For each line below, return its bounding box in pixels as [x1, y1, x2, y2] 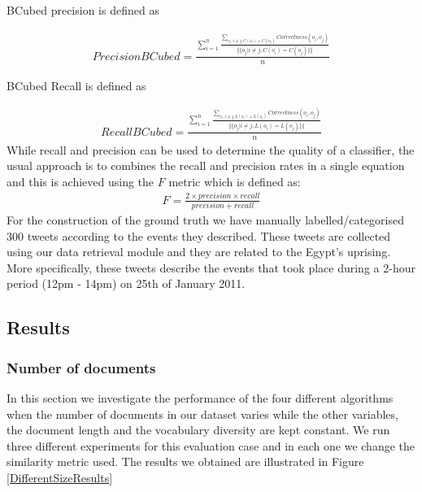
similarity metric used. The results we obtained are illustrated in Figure [7, 453, 364, 470]
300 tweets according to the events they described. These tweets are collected [7, 227, 391, 244]
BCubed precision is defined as [7, 2, 159, 18]
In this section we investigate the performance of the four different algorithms [7, 390, 394, 407]
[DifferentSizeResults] [7, 469, 113, 486]
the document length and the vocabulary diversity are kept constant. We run [7, 421, 390, 438]
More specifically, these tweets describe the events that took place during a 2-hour [7, 259, 415, 276]
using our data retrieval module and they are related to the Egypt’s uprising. [7, 243, 391, 260]
